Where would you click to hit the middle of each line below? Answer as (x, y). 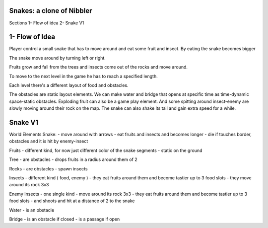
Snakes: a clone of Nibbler (51, 11)
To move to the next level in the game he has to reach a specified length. (84, 76)
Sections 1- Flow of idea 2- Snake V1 (47, 23)
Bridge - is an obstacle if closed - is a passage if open (65, 219)
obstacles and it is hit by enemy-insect (49, 141)
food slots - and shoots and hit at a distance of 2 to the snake (72, 201)
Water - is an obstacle (32, 210)
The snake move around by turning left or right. (58, 58)
